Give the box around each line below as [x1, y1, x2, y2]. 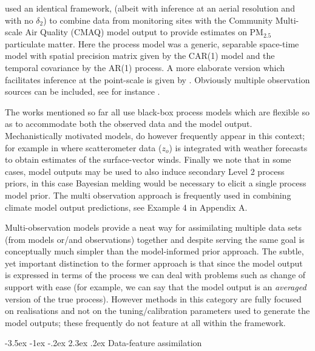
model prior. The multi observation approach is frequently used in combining [5, 188, 291, 201]
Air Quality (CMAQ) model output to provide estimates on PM [25, 26, 263, 38]
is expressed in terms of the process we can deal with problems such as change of [5, 268, 306, 281]
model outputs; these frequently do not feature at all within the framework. [5, 316, 286, 329]
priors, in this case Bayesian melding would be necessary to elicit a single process [5, 177, 307, 189]
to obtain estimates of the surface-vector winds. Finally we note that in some [5, 153, 291, 166]
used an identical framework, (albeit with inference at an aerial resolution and [5, 2, 295, 14]
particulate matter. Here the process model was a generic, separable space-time [5, 37, 299, 50]
